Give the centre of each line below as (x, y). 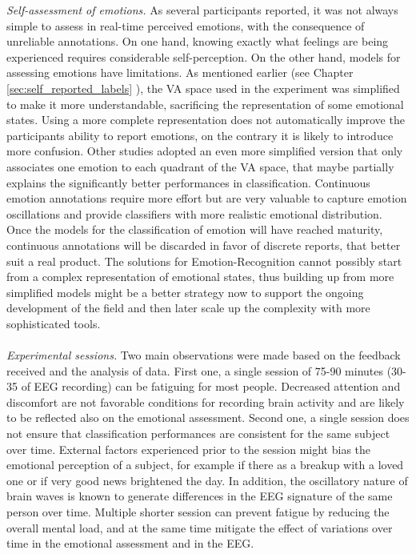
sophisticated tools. (54, 323)
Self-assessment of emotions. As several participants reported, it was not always (202, 10)
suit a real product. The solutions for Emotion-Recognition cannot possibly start (204, 261)
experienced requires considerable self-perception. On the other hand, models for (204, 56)
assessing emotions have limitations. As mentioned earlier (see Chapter (180, 72)
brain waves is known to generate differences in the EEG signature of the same (200, 496)
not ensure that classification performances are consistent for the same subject (198, 434)
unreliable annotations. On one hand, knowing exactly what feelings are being (198, 41)
